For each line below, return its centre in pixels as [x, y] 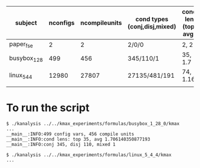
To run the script [48, 108]
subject [26, 23]
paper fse [21, 45]
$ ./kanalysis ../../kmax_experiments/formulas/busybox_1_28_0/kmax [93, 124]
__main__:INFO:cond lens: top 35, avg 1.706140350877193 [78, 140]
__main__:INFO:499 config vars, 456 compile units [70, 134]
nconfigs [62, 23]
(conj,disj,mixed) [152, 26]
